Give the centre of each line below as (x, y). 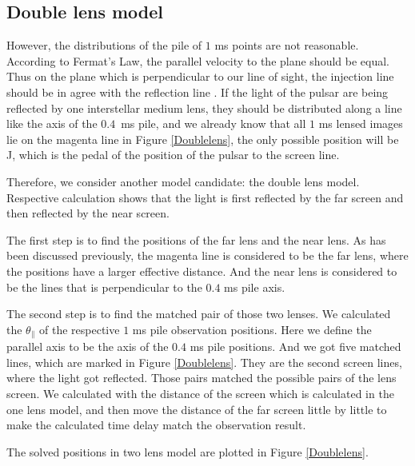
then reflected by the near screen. (88, 213)
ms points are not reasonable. (287, 45)
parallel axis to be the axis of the (88, 347)
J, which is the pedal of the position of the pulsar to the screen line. (173, 155)
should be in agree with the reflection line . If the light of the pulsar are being (198, 92)
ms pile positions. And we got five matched (295, 347)
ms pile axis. (255, 287)
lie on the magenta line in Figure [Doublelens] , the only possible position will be (203, 139)
